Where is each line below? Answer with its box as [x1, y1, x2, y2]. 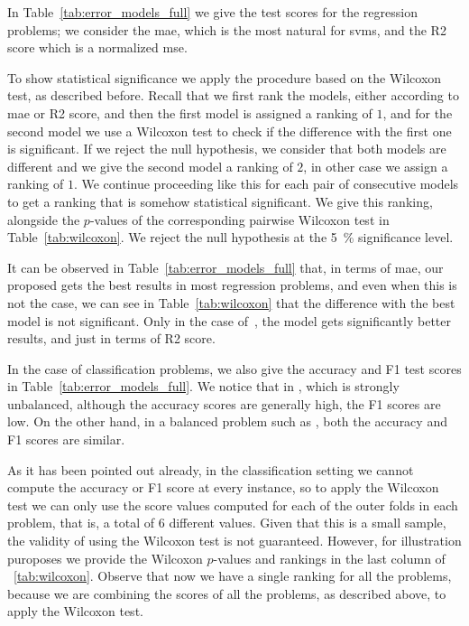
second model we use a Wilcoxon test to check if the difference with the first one [7, 121, 452, 140]
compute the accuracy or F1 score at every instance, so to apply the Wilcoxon [7, 478, 439, 497]
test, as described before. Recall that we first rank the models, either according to [7, 86, 459, 105]
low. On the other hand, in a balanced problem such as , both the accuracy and [7, 412, 447, 431]
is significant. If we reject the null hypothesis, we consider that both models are [7, 139, 446, 158]
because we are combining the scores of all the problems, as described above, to [7, 584, 446, 603]
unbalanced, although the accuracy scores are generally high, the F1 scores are [7, 394, 441, 413]
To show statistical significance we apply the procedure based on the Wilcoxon [7, 68, 442, 87]
